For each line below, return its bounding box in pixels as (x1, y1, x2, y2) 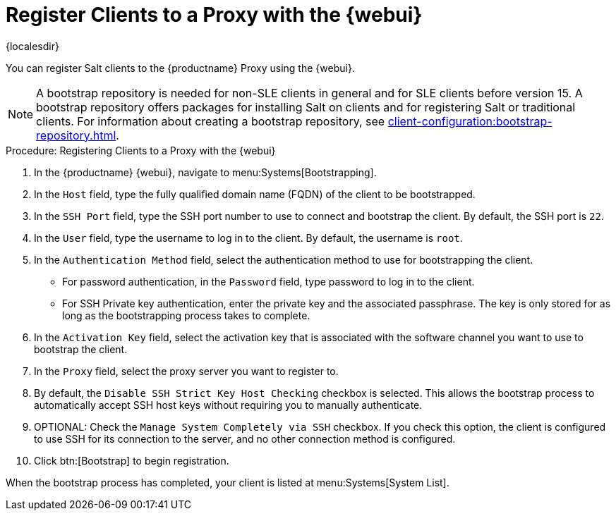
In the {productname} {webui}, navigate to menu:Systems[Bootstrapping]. (34, 166, 377, 178)
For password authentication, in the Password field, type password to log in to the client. (62, 275, 475, 288)
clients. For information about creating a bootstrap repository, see (36, 113, 385, 128)
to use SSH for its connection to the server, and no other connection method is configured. (34, 432, 456, 445)
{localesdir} (6, 39, 59, 52)
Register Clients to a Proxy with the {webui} (6, 3, 423, 27)
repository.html (36, 128, 116, 142)
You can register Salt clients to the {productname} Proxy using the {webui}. (6, 61, 355, 74)
